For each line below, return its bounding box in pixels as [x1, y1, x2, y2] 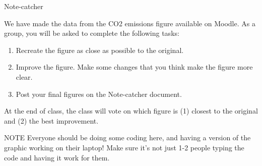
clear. [16, 71, 33, 82]
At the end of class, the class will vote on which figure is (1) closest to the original [4, 105, 258, 116]
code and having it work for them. [4, 152, 110, 162]
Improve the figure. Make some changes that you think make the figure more [16, 62, 253, 72]
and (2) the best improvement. [4, 115, 99, 126]
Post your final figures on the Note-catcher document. [16, 88, 182, 99]
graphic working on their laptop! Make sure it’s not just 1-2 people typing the [4, 142, 244, 152]
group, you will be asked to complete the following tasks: [4, 28, 179, 38]
